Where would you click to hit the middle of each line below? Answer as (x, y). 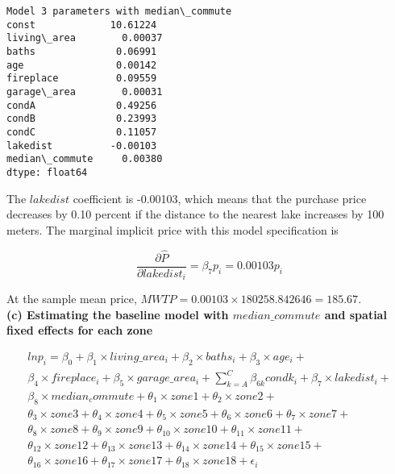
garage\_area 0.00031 (85, 91)
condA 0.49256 (82, 105)
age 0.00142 (82, 65)
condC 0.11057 (82, 132)
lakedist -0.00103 (82, 146)
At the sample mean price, (72, 299)
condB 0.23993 (82, 119)
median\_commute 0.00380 (85, 159)
